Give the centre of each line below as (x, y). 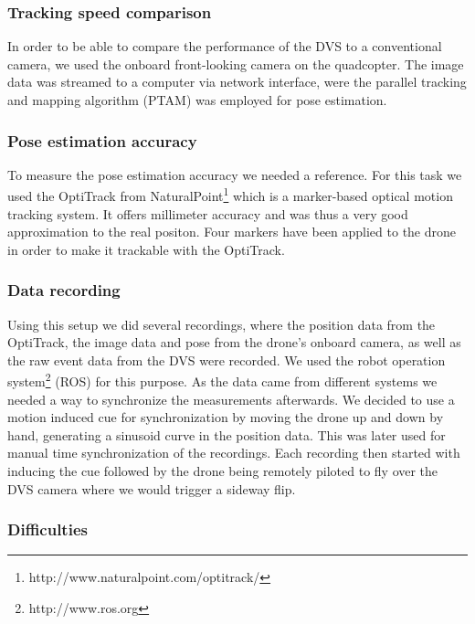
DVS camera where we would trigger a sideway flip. (152, 488)
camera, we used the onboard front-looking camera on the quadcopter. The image (236, 63)
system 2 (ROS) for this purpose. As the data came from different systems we (222, 380)
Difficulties (47, 529)
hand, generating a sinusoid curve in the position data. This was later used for (227, 434)
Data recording (64, 290)
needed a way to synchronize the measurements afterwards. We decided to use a (231, 399)
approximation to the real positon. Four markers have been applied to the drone (232, 232)
